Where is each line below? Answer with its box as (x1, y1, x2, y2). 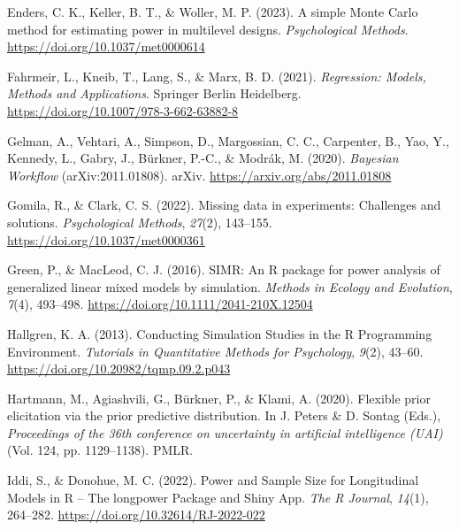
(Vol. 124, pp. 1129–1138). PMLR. (7, 441, 194, 459)
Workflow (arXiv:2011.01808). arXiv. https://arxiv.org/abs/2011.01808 (7, 165, 392, 184)
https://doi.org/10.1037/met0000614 (7, 37, 205, 56)
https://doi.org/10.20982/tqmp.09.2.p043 (7, 359, 231, 378)
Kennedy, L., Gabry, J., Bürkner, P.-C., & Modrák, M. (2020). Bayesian (7, 149, 399, 167)
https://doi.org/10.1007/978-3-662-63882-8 (7, 101, 239, 119)
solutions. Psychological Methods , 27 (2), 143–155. (7, 212, 272, 231)
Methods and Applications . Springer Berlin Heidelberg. (7, 84, 302, 103)
